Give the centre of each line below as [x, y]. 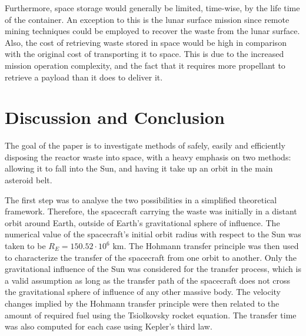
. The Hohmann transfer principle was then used [211, 246]
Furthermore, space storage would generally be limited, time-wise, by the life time [152, 8]
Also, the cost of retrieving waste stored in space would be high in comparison [146, 42]
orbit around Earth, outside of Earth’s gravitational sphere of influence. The [142, 222]
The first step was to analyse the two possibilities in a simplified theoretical [141, 199]
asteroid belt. [29, 180]
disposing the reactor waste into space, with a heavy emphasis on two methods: [148, 157]
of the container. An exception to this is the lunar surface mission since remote [147, 19]
